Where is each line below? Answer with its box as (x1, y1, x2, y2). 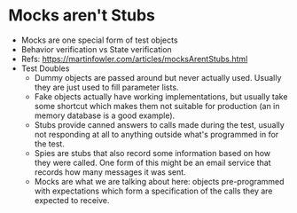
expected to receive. (34, 194, 110, 205)
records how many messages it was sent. (34, 166, 187, 177)
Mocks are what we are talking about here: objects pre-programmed (34, 176, 285, 186)
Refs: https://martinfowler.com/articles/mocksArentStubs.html (20, 53, 248, 64)
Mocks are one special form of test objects (20, 35, 178, 45)
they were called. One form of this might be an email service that (34, 157, 271, 168)
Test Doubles (20, 63, 70, 74)
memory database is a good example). (34, 110, 176, 121)
